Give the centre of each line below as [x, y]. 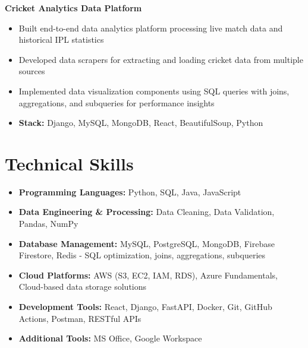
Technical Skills [69, 163]
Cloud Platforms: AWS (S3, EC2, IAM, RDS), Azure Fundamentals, [148, 275]
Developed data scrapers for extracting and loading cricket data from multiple [161, 59]
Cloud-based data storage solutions [83, 287]
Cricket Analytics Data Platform [73, 8]
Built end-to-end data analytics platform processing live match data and [151, 28]
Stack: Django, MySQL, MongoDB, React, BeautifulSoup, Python [141, 123]
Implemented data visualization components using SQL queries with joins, [154, 91]
